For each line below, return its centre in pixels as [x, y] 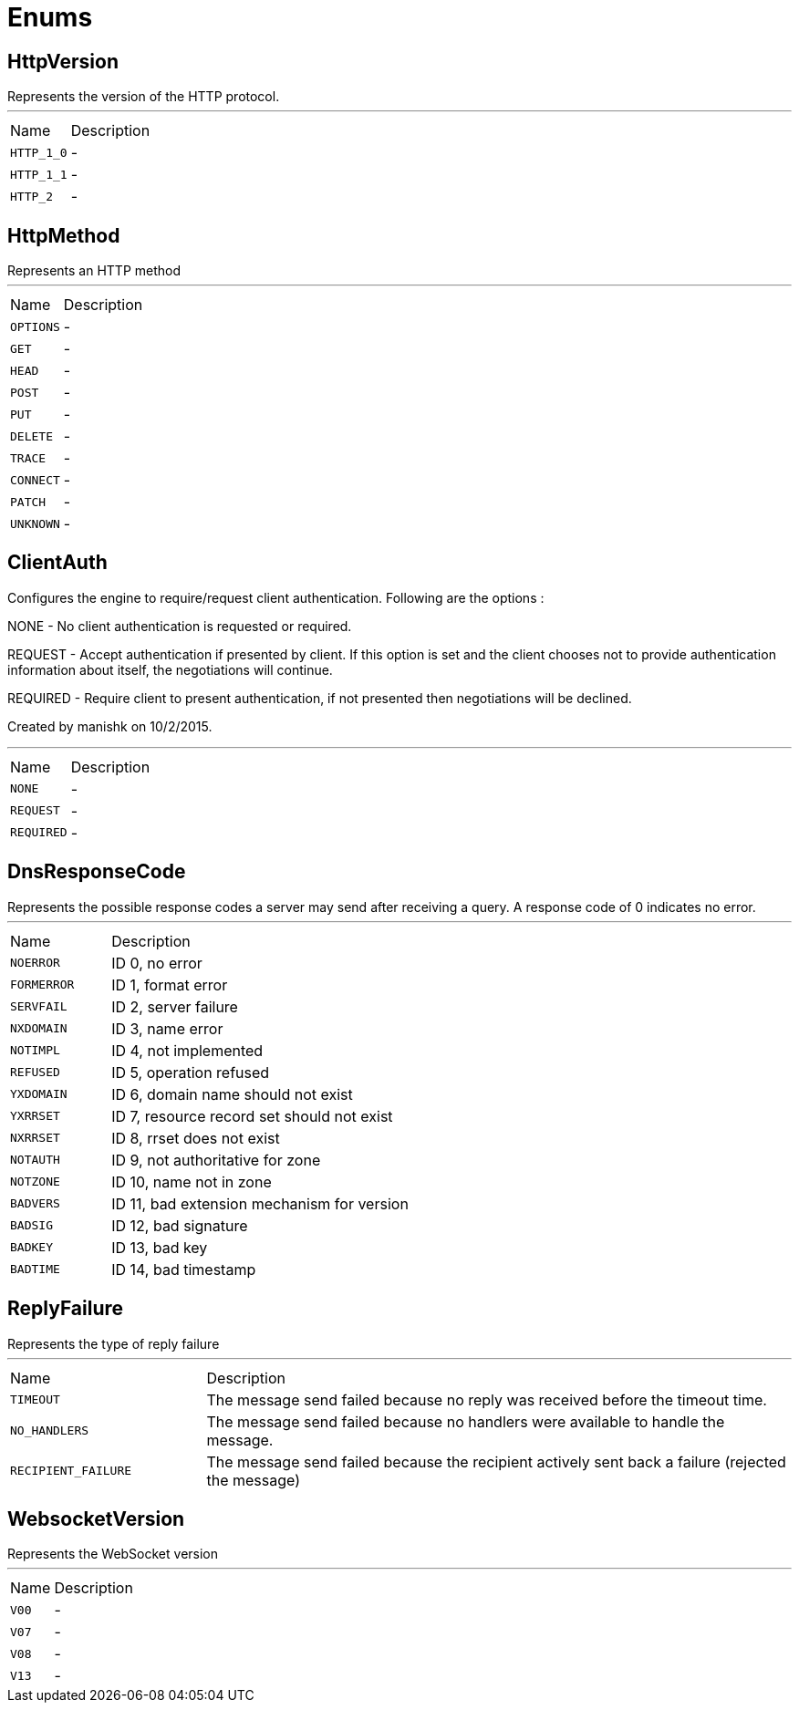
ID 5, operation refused [191, 1072]
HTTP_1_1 [39, 174]
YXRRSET [35, 1116]
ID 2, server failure [175, 1006]
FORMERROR [42, 985]
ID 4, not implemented [187, 1050]
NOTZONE [35, 1182]
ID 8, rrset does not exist [196, 1138]
